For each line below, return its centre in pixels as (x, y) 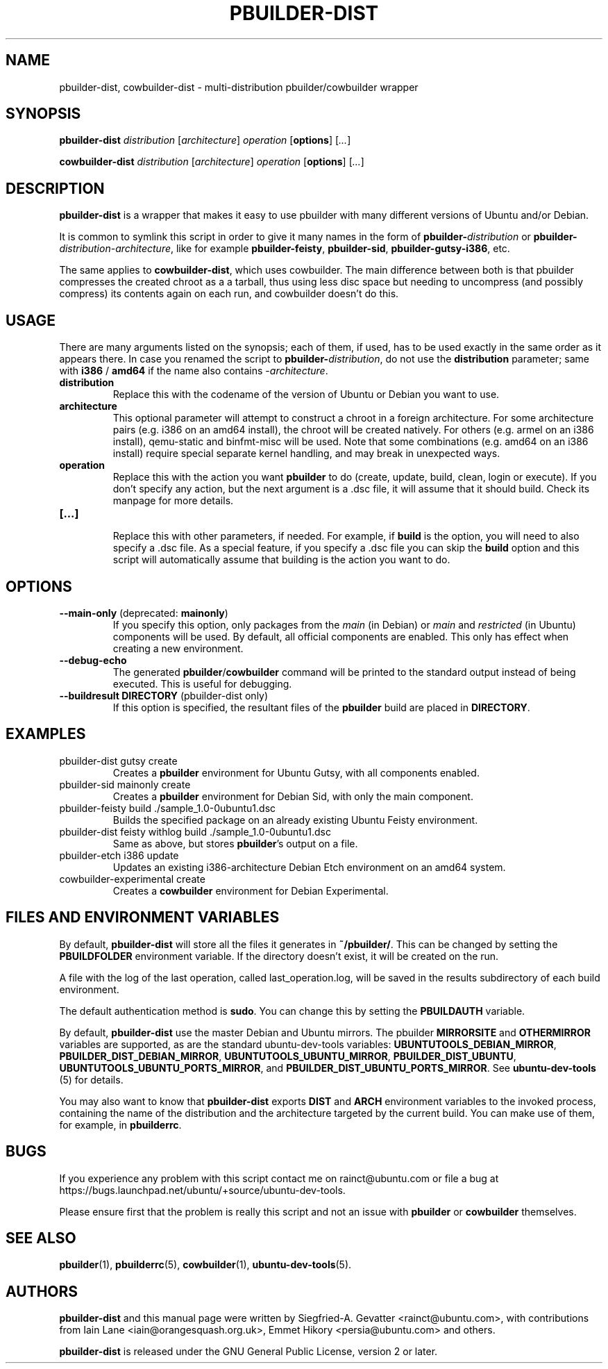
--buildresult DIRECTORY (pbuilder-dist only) (164, 695)
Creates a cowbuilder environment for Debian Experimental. (251, 890)
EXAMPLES (46, 734)
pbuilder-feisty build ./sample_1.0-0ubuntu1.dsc (168, 808)
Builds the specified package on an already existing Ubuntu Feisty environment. (295, 820)
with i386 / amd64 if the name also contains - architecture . (194, 371)
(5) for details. (91, 1079)
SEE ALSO (41, 1238)
